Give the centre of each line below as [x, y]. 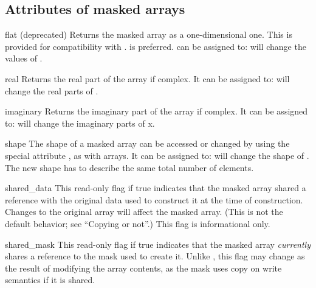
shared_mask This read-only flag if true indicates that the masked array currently [158, 244]
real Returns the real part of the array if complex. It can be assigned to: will [147, 78]
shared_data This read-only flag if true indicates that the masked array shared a [156, 188]
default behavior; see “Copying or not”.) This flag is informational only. [138, 223]
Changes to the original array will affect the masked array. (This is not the [144, 212]
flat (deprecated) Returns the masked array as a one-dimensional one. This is [149, 34]
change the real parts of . [52, 90]
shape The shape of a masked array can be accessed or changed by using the [147, 143]
